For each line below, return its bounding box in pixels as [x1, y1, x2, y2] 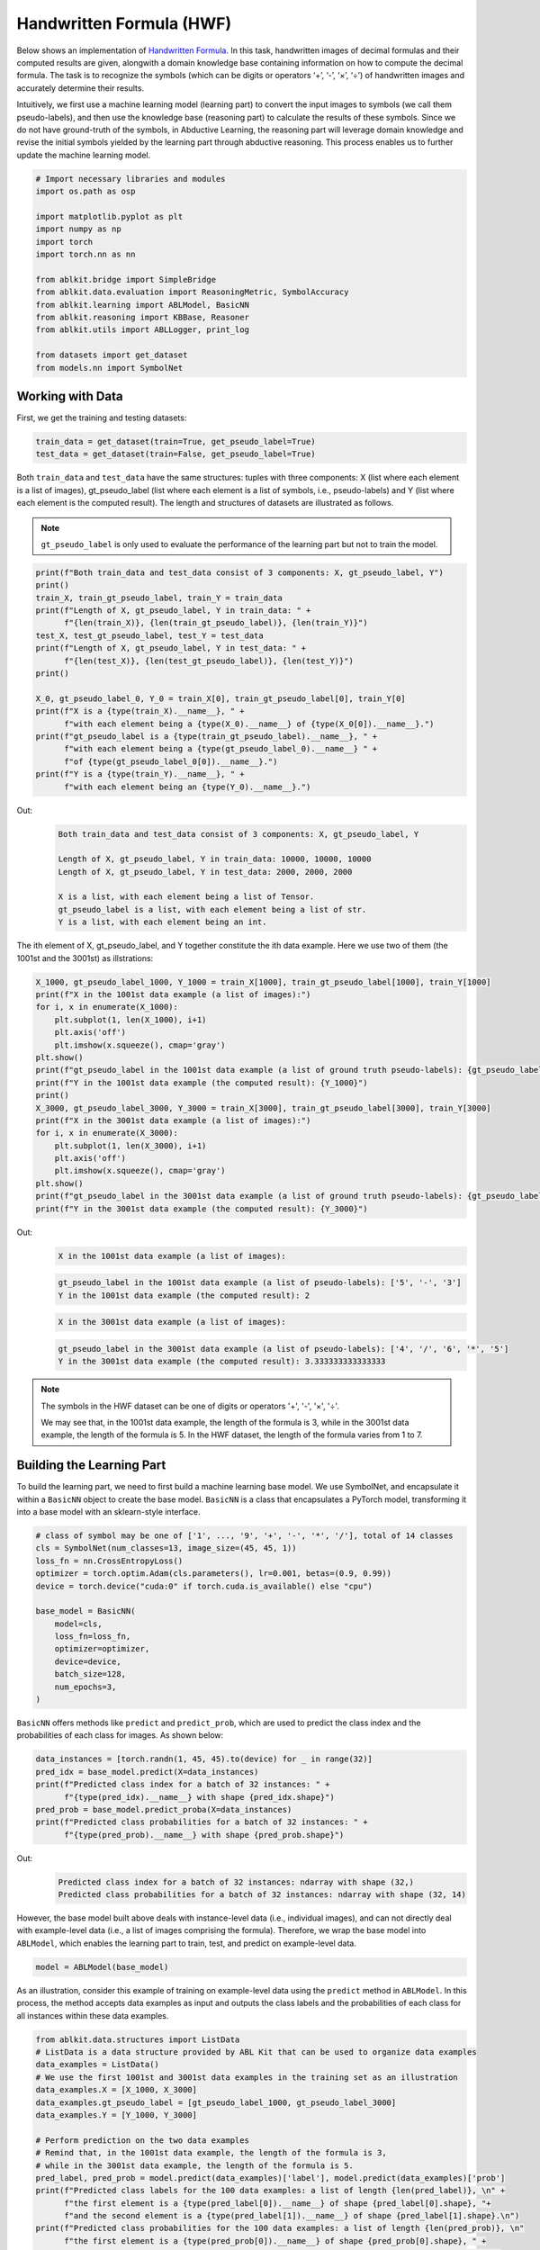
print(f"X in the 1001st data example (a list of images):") [35, 990, 311, 1000]
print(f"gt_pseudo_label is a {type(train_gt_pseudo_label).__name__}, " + [35, 732, 378, 742]
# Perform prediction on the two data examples [35, 2135, 249, 2146]
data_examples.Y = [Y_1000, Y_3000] [35, 2110, 198, 2119]
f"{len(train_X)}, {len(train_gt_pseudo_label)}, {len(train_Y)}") [64, 617, 368, 628]
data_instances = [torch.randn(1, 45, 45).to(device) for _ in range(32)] [35, 1754, 373, 1764]
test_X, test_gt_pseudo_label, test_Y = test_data [35, 630, 265, 641]
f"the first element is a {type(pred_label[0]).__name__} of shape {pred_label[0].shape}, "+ [64, 2198, 491, 2209]
